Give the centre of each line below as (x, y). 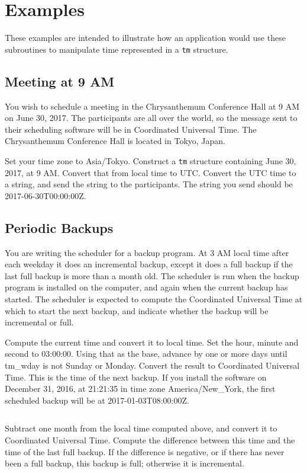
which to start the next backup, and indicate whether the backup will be (137, 310)
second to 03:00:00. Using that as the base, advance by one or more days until (146, 354)
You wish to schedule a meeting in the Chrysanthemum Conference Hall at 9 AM (152, 106)
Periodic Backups (59, 227)
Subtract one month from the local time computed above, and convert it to (141, 428)
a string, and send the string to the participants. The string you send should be (149, 184)
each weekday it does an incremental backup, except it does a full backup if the (149, 264)
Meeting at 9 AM (60, 81)
